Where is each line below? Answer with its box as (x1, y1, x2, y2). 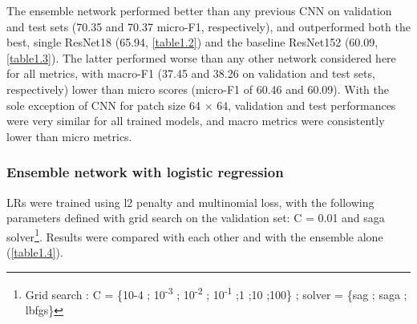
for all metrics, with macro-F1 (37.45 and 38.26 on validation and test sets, (6, 65, 375, 82)
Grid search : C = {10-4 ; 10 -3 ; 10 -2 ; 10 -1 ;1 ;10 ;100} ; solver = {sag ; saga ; (25, 283, 407, 302)
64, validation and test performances (217, 96, 396, 113)
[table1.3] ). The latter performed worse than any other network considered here (6, 49, 396, 66)
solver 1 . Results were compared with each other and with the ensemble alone (6, 225, 383, 245)
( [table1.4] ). (6, 244, 63, 260)
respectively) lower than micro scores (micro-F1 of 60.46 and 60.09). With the (6, 80, 389, 97)
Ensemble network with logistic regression (6, 162, 284, 182)
